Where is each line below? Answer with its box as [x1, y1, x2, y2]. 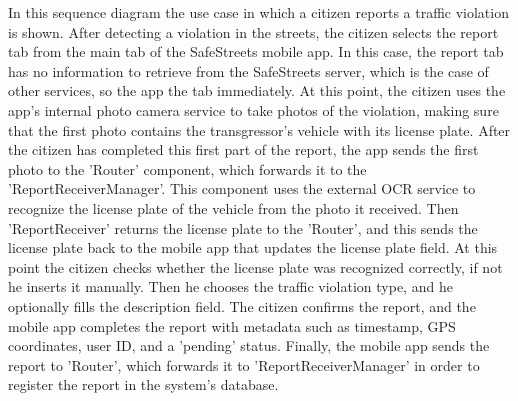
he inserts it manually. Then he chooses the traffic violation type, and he [8, 276, 453, 297]
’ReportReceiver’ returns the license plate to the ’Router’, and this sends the [8, 217, 478, 238]
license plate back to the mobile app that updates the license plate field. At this [8, 237, 498, 258]
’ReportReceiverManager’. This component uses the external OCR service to [8, 178, 476, 199]
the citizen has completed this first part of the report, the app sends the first [8, 139, 479, 160]
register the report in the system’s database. [8, 374, 279, 395]
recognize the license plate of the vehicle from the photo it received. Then [8, 197, 459, 218]
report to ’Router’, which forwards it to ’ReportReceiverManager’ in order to [8, 354, 480, 375]
